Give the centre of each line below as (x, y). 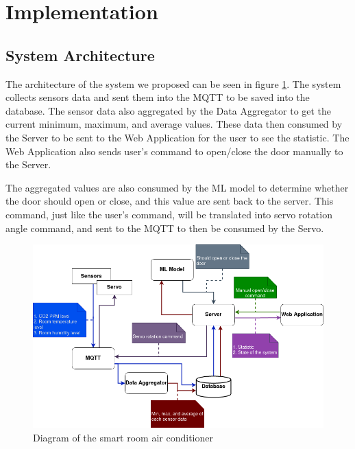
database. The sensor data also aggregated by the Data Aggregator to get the (169, 110)
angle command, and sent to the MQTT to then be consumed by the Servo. (165, 228)
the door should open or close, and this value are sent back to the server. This (170, 201)
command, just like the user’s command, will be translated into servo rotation (169, 214)
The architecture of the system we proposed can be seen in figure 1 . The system (173, 83)
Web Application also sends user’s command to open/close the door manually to (174, 151)
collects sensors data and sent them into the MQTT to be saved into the (158, 97)
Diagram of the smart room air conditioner (123, 437)
